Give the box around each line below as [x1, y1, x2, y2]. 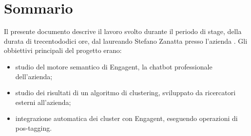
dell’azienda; [15, 71, 53, 81]
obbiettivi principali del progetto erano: [4, 45, 122, 55]
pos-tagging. [15, 122, 52, 133]
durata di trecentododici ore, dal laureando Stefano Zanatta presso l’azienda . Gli [4, 35, 248, 46]
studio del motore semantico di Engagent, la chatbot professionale [15, 61, 212, 71]
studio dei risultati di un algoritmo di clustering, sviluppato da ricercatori [15, 87, 236, 98]
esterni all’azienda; [15, 97, 71, 107]
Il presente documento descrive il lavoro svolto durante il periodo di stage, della [4, 26, 242, 36]
